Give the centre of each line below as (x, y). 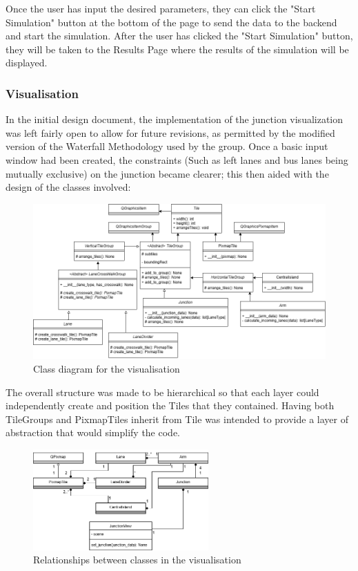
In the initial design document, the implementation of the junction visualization (175, 119)
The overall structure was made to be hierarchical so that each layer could (162, 392)
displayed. (27, 63)
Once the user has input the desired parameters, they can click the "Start (161, 8)
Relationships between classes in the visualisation (137, 560)
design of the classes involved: (68, 187)
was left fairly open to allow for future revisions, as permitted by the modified (170, 132)
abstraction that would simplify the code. (93, 432)
